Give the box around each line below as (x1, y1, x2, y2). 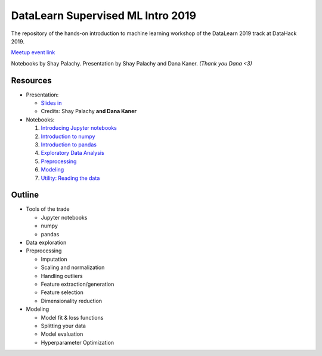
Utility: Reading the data (41, 174, 100, 182)
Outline (11, 190, 39, 200)
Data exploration (26, 239, 67, 246)
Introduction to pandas (41, 140, 97, 148)
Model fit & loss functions (41, 314, 104, 321)
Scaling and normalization (41, 264, 105, 271)
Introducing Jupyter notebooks (41, 124, 117, 132)
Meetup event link (11, 49, 55, 56)
